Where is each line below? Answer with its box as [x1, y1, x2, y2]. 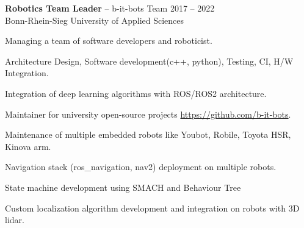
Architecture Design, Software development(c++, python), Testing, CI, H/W [5, 54, 294, 67]
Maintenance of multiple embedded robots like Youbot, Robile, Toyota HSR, [5, 128, 291, 141]
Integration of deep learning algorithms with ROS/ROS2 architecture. [5, 87, 267, 99]
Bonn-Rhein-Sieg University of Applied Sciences [5, 13, 184, 26]
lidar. [5, 213, 24, 226]
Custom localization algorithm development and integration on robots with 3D [5, 201, 300, 214]
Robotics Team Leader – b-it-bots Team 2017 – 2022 [5, 2, 215, 14]
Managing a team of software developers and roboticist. [5, 34, 212, 47]
